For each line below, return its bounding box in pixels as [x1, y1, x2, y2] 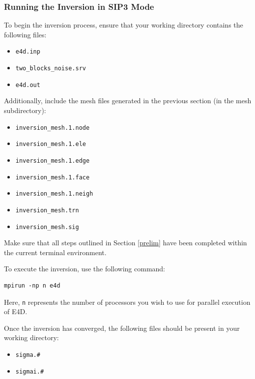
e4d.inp [15, 48, 40, 56]
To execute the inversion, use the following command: [4, 263, 166, 274]
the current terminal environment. [4, 247, 107, 257]
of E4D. [4, 306, 28, 317]
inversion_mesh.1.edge [15, 157, 90, 164]
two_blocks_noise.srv [15, 65, 86, 72]
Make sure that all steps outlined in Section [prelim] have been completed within [4, 237, 247, 248]
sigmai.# [15, 368, 44, 375]
